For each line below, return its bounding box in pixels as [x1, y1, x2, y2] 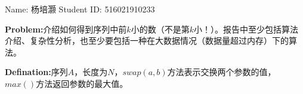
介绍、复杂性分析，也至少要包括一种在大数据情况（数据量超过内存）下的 [5, 34, 289, 47]
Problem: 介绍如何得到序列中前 [5, 22, 127, 35]
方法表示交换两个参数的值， [167, 66, 276, 78]
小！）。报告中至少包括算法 [193, 22, 298, 35]
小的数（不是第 [131, 22, 190, 35]
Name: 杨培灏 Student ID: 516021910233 [5, 3, 155, 15]
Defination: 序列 [5, 66, 68, 78]
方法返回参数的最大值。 [36, 77, 128, 89]
